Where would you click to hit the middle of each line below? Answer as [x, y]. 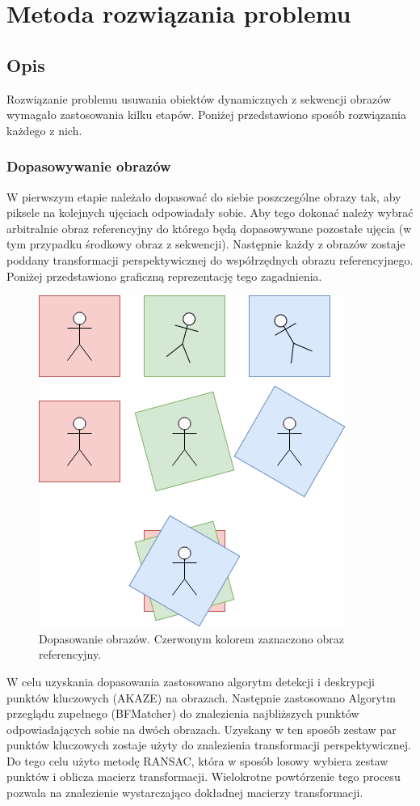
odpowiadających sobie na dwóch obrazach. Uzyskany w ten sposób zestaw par [202, 729]
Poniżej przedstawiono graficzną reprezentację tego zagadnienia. [164, 276]
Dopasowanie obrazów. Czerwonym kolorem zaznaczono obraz [191, 638]
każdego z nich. [44, 130]
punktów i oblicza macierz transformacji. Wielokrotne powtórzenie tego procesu [204, 776]
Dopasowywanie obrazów [89, 166]
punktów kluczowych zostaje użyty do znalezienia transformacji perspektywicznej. [209, 745]
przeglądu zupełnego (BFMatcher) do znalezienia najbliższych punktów [183, 713]
